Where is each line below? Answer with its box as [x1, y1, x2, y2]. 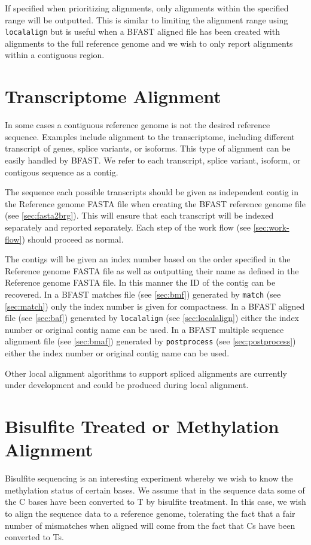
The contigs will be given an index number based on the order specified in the [5, 253, 291, 265]
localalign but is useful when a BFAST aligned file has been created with [5, 25, 280, 38]
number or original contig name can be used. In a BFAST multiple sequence [5, 323, 284, 335]
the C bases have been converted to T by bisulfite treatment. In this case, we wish [5, 495, 306, 508]
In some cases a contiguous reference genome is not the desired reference [5, 119, 270, 131]
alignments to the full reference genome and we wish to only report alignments [5, 37, 293, 49]
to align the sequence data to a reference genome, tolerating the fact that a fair [5, 507, 295, 519]
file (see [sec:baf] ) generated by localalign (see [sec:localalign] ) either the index [5, 311, 299, 324]
